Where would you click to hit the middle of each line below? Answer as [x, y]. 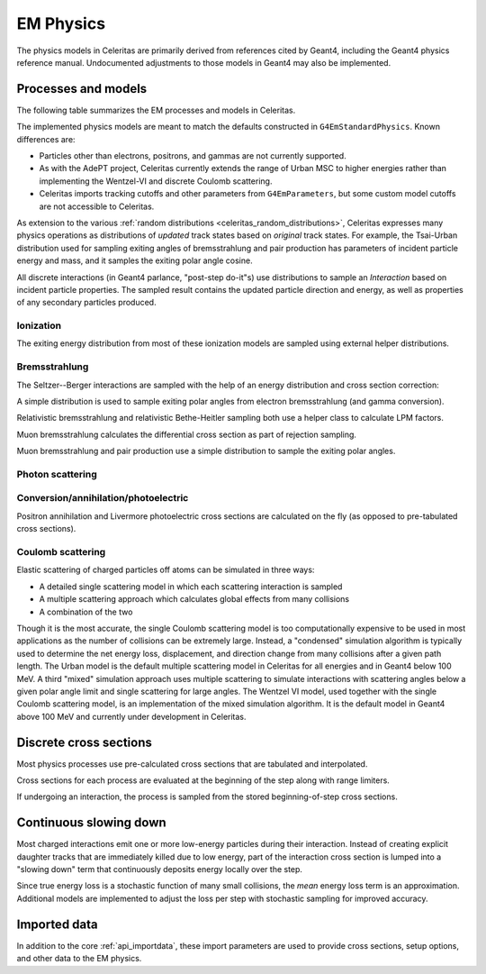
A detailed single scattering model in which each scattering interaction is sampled [191, 587]
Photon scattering [57, 474]
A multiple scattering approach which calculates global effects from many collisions [194, 599]
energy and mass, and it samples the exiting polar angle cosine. [135, 260]
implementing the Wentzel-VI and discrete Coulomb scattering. [156, 181]
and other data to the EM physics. [79, 959]
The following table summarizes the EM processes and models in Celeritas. [156, 110]
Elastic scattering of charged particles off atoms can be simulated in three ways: [166, 570]
